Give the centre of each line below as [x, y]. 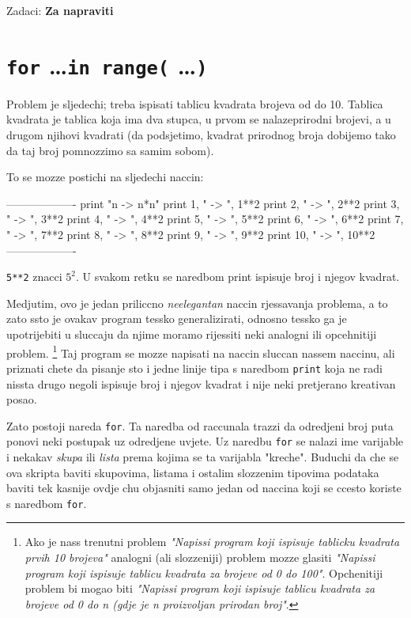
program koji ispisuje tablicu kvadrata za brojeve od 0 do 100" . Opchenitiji [204, 573]
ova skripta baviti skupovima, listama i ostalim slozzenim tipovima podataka [193, 472]
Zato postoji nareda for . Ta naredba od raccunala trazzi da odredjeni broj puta [200, 425]
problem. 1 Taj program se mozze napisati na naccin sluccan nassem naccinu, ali [201, 351]
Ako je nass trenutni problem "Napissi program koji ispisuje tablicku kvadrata [212, 542]
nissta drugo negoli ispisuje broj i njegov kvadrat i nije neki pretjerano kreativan [201, 383]
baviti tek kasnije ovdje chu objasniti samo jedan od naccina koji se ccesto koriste [204, 488]
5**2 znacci [34, 277]
